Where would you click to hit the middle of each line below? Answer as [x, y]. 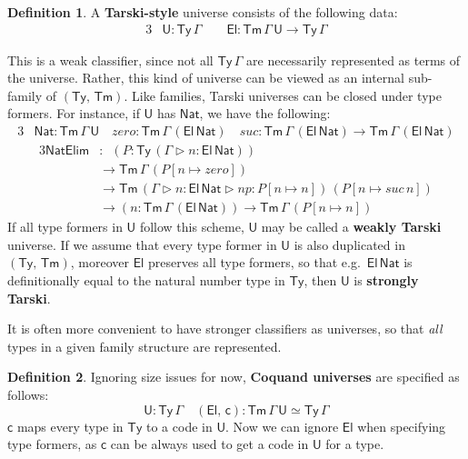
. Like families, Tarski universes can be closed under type [283, 95]
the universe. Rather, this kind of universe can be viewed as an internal [206, 78]
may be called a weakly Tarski [351, 227]
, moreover [100, 262]
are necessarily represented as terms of [353, 60]
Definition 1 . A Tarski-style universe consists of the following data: [203, 12]
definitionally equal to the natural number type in [146, 279]
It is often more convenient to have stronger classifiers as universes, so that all [225, 329]
